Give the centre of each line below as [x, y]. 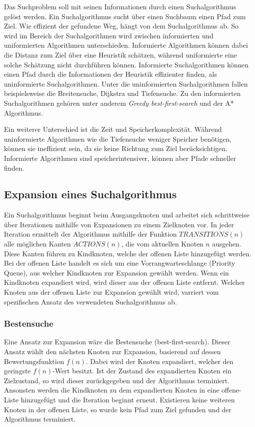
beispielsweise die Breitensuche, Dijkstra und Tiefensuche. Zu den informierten [122, 93]
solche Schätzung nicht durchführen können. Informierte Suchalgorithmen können [126, 64]
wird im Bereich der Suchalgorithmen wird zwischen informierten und [109, 35]
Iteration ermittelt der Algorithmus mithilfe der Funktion [90, 234]
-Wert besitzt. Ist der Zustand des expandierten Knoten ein [142, 371]
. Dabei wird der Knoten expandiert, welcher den [160, 361]
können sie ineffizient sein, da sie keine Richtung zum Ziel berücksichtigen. [116, 148]
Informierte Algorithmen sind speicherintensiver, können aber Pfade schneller [120, 158]
